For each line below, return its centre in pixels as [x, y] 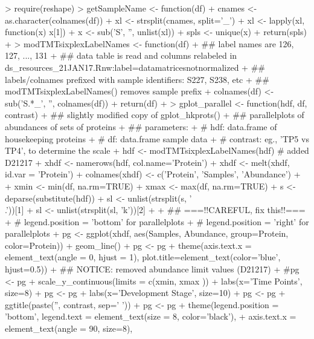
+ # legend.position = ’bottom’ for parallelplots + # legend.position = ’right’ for [157, 221]
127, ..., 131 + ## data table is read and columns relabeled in [121, 55]
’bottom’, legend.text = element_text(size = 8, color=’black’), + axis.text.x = [151, 316]
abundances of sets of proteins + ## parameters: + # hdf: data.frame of [141, 126]
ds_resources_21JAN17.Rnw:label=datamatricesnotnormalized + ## [135, 67]
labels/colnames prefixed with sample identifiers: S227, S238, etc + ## [137, 79]
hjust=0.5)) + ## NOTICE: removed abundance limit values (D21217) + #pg [152, 269]
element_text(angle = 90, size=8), [69, 328]
